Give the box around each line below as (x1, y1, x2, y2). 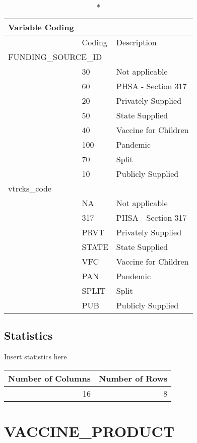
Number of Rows (98, 372, 168, 384)
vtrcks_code (8, 182, 51, 194)
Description (116, 36, 157, 48)
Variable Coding (8, 21, 74, 33)
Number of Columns (8, 372, 91, 384)
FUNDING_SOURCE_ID (8, 51, 102, 62)
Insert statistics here (4, 351, 67, 362)
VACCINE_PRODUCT (4, 420, 175, 441)
